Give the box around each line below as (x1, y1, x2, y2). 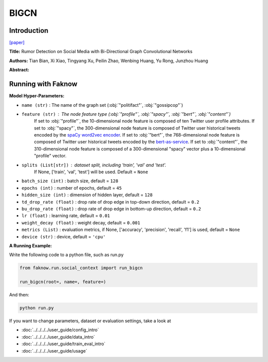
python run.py (19, 305, 54, 311)
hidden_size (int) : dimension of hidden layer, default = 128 (21, 192, 153, 198)
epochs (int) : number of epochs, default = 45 (21, 185, 122, 191)
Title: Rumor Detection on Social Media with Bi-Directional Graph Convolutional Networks (9, 49, 193, 55)
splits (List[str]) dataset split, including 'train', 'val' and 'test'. (21, 162, 166, 168)
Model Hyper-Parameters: (9, 93, 65, 99)
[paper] (9, 40, 25, 46)
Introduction (9, 26, 49, 35)
